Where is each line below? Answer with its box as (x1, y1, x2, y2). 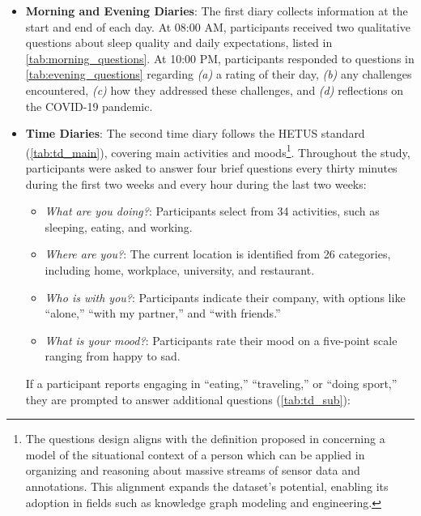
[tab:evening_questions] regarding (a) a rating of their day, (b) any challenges (25, 66, 412, 83)
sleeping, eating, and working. (45, 218, 193, 235)
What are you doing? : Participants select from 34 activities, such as (45, 203, 380, 220)
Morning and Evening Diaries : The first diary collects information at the (25, 2, 408, 19)
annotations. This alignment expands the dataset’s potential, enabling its (25, 477, 389, 494)
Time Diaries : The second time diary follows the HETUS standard (25, 125, 365, 142)
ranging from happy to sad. (45, 348, 181, 365)
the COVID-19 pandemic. (25, 97, 153, 114)
